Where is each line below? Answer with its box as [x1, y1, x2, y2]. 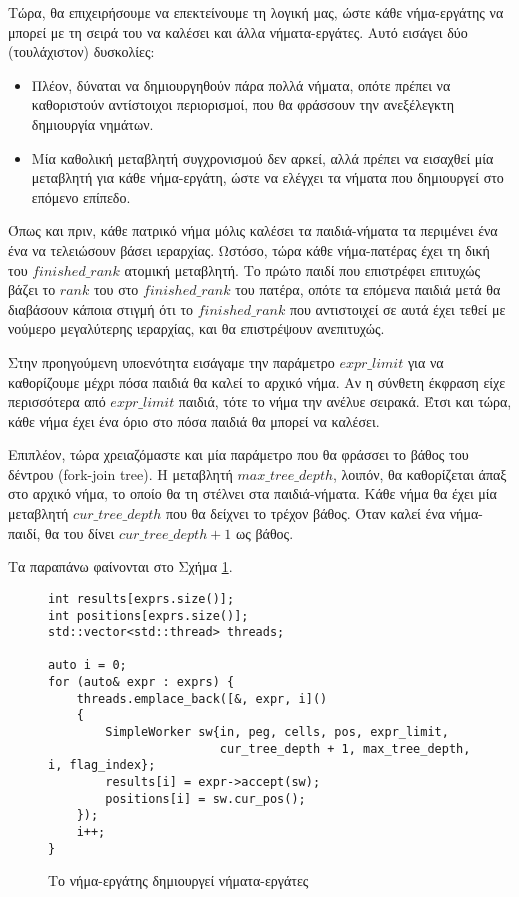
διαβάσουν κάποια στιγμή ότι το [8, 298, 194, 319]
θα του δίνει [45, 522, 115, 543]
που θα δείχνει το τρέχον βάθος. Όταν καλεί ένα [165, 503, 446, 524]
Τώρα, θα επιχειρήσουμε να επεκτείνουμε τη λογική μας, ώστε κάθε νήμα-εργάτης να [8, 2, 504, 22]
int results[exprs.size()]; [48, 591, 235, 606]
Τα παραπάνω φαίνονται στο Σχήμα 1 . [8, 556, 233, 577]
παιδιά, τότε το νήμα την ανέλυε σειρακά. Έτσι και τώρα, [178, 391, 512, 412]
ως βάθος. [236, 522, 294, 543]
